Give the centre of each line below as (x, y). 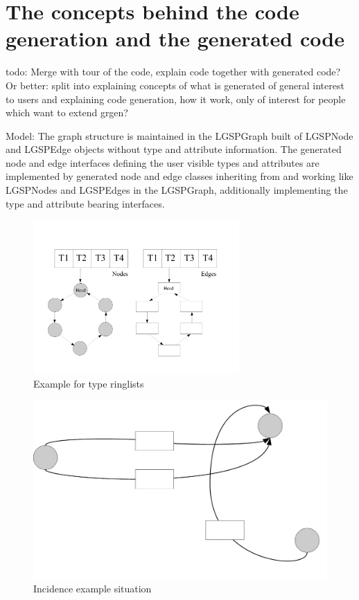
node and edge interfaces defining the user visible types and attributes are (163, 162)
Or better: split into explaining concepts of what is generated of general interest (175, 85)
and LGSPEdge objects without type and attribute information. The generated (174, 149)
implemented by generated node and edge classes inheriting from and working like (179, 176)
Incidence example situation (93, 589)
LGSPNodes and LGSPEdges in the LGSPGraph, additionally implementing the (177, 190)
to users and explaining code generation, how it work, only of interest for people (176, 99)
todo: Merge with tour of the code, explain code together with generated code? (173, 72)
